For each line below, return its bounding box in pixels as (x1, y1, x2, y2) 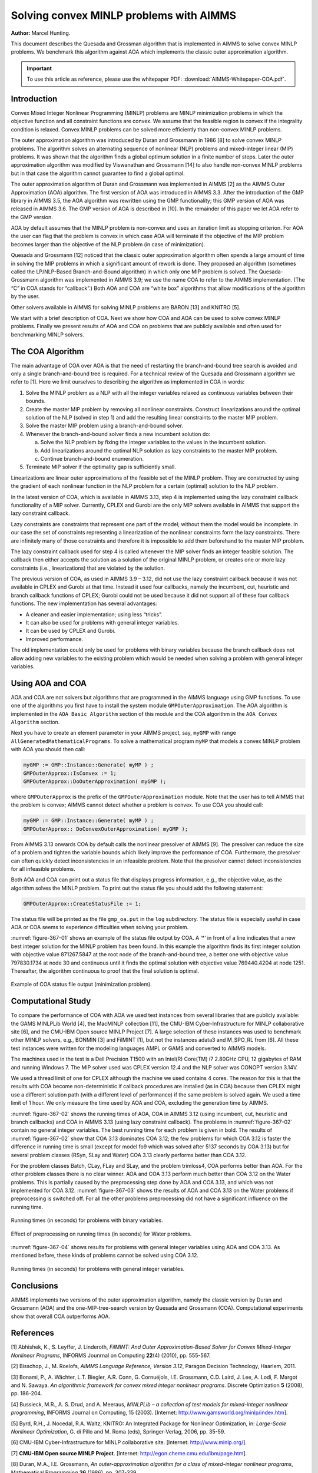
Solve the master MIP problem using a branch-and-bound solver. (25, 422, 184, 430)
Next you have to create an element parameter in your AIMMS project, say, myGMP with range (11, 729, 237, 736)
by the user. (11, 293, 40, 300)
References (11, 1328, 54, 1338)
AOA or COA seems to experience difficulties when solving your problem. (11, 924, 189, 931)
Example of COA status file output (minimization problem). (11, 981, 153, 988)
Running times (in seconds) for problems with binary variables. (11, 1217, 163, 1224)
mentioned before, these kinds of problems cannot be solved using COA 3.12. (11, 1252, 199, 1259)
